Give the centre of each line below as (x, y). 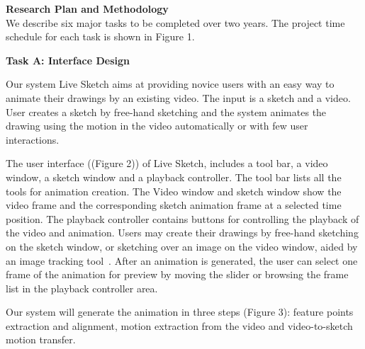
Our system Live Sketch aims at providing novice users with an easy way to (170, 84)
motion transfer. (41, 339)
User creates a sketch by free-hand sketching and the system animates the (166, 111)
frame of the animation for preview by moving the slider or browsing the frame (177, 274)
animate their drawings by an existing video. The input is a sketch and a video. (178, 97)
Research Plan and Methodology (87, 8)
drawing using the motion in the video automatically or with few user (157, 126)
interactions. (33, 139)
